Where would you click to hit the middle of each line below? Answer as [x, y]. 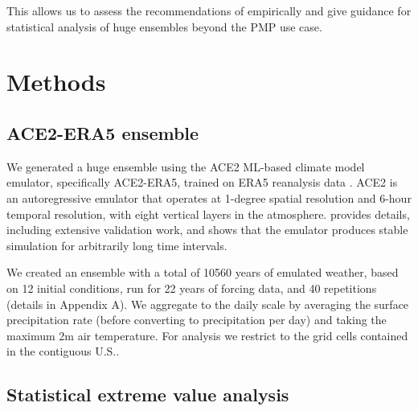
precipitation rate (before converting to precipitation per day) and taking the [197, 320]
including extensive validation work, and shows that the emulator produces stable [207, 230]
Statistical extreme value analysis [148, 395]
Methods [56, 82]
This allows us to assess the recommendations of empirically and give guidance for [209, 10]
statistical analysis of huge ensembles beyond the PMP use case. [164, 26]
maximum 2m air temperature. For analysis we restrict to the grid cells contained [207, 335]
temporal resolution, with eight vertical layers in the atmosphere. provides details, [208, 214]
